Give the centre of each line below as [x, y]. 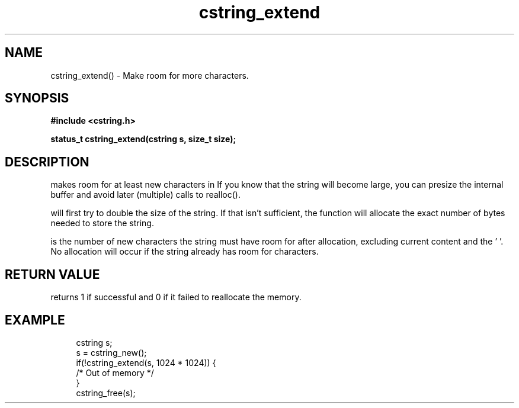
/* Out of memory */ [115, 372]
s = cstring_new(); [111, 352]
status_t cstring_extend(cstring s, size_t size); [143, 139]
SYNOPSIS [37, 98]
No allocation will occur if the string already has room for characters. [185, 252]
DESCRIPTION [47, 162]
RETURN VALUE [52, 274]
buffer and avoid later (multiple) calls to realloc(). [145, 195]
